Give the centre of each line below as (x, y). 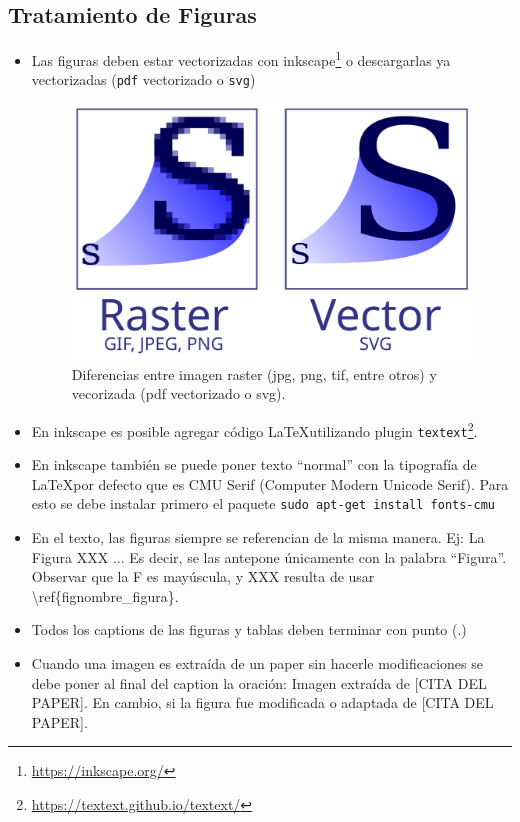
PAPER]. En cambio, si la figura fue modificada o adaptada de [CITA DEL (262, 702)
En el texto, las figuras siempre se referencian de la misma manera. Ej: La (258, 537)
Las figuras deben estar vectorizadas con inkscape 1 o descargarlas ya (241, 58)
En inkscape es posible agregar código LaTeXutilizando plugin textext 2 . (254, 429)
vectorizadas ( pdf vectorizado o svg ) (143, 79)
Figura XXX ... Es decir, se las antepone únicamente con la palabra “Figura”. (269, 556)
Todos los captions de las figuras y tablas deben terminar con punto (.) (249, 629)
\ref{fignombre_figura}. (105, 595)
